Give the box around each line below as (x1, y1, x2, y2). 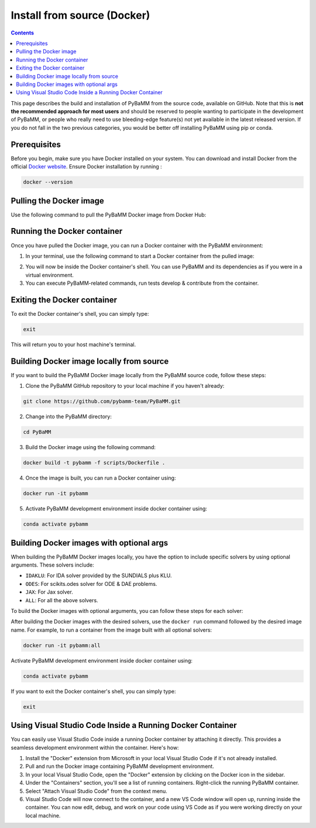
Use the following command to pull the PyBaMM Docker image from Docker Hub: (11, 211, 207, 218)
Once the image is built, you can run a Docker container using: (25, 474, 176, 482)
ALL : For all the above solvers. (25, 596, 99, 603)
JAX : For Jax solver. (25, 588, 73, 596)
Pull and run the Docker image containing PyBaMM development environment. (25, 763, 215, 770)
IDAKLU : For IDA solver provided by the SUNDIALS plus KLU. (25, 572, 172, 579)
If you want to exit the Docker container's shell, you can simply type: (11, 688, 176, 695)
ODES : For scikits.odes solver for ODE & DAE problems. (25, 580, 157, 587)
